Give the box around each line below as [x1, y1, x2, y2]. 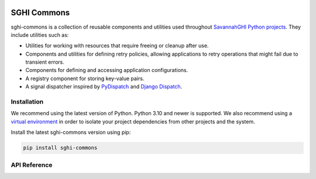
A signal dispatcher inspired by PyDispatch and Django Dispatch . [25, 83, 183, 90]
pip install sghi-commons [23, 144, 98, 152]
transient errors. [25, 58, 64, 66]
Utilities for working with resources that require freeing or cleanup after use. [25, 42, 209, 49]
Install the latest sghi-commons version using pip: [11, 129, 131, 136]
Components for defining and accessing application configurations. [25, 67, 188, 74]
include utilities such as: [11, 31, 69, 38]
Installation [11, 98, 44, 106]
